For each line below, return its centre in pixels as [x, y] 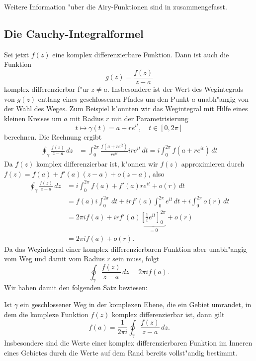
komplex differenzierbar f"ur [46, 89]
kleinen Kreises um [33, 118]
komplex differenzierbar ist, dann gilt [168, 314]
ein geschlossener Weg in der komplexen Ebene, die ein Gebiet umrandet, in [136, 304]
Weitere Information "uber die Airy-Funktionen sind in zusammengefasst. [116, 6]
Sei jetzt [17, 54]
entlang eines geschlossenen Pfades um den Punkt [114, 98]
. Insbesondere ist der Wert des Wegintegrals [175, 89]
